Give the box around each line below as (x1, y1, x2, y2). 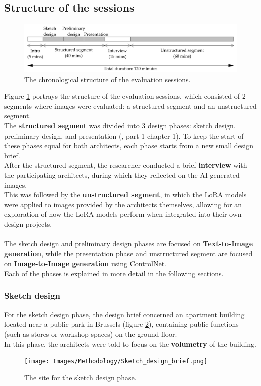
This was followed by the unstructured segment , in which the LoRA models (4, 189, 247, 200)
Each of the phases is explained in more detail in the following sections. (4, 268, 224, 278)
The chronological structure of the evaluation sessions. (24, 74, 191, 84)
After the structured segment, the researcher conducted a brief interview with (4, 160, 247, 170)
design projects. (4, 219, 52, 229)
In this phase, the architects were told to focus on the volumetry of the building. (4, 338, 256, 349)
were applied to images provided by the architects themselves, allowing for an (4, 199, 242, 209)
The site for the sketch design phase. (24, 372, 137, 382)
